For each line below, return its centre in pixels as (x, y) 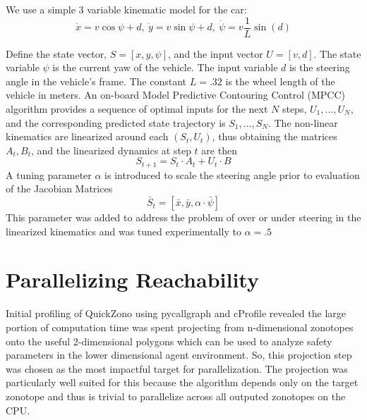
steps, (294, 109)
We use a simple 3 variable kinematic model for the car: (126, 9)
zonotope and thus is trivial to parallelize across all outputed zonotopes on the (176, 396)
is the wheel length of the (280, 81)
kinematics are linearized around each (87, 136)
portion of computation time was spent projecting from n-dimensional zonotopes (180, 327)
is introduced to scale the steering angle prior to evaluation (232, 174)
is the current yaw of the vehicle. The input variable (165, 67)
